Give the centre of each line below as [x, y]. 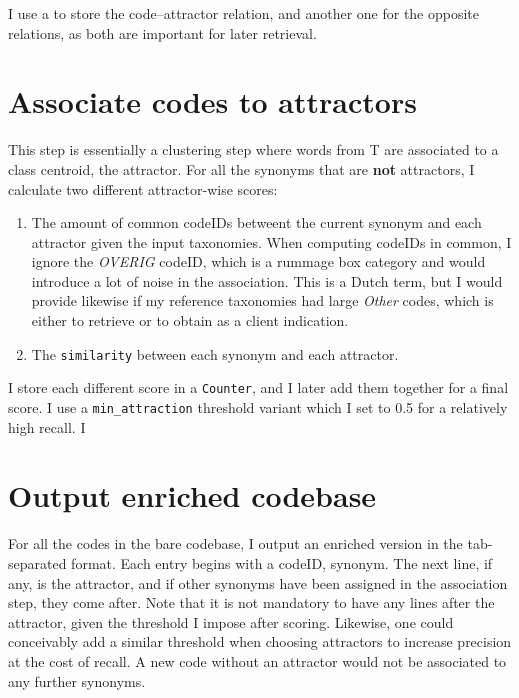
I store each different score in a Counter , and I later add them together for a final [258, 387]
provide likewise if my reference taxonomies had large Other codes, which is [262, 300]
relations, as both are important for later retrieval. [162, 32]
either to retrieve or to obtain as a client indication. [190, 320]
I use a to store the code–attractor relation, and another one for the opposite [244, 13]
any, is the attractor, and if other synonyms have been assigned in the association [258, 582]
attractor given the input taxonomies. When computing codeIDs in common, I [271, 241]
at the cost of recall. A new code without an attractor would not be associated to [257, 660]
